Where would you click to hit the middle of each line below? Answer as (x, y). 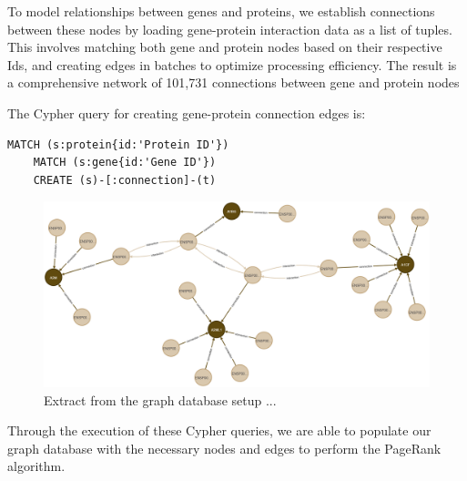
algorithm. (36, 466)
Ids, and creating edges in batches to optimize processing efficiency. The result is (232, 64)
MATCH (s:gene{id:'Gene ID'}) (125, 163)
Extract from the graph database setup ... (160, 399)
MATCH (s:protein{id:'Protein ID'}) (118, 144)
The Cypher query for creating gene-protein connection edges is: (187, 113)
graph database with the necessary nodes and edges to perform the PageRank (224, 448)
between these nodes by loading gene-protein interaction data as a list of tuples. (230, 29)
